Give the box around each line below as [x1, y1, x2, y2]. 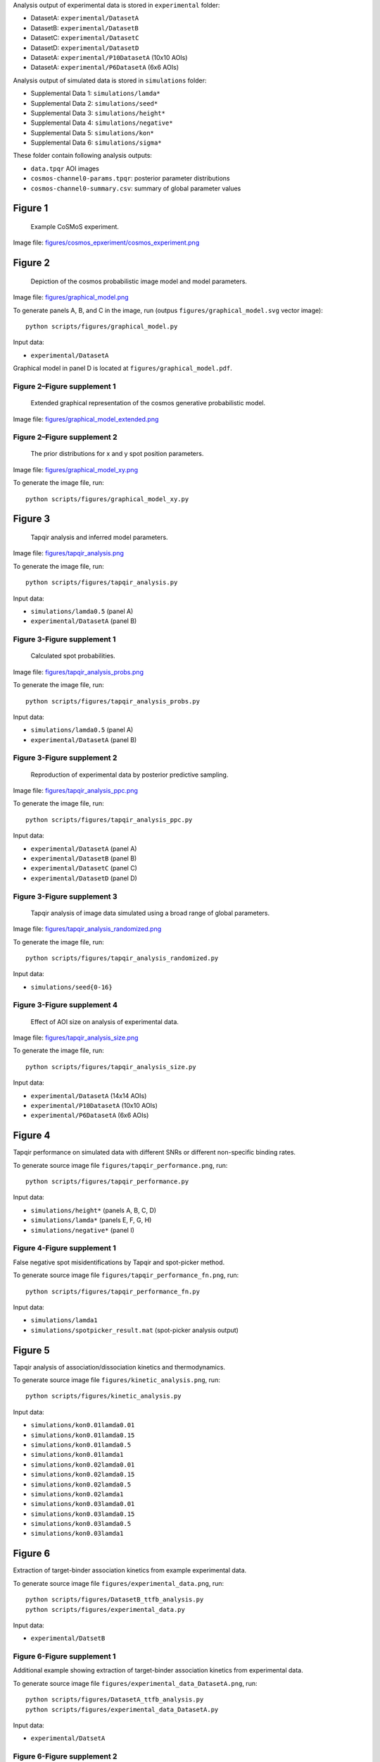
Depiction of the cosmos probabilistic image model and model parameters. [30, 277, 248, 285]
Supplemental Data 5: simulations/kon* [30, 128, 155, 137]
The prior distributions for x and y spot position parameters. [30, 450, 204, 458]
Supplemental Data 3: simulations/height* [30, 109, 165, 117]
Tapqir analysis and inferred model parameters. [30, 533, 168, 542]
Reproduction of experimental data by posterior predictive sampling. [30, 770, 229, 779]
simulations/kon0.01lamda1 [30, 1450, 124, 1459]
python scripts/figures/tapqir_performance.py [25, 1178, 189, 1185]
